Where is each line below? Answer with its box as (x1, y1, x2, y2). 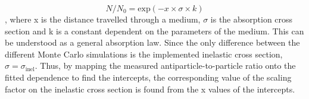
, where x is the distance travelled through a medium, (5, 13, 201, 25)
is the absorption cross (210, 13, 293, 25)
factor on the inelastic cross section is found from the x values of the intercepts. (5, 82, 295, 95)
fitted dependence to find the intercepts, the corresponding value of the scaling (5, 71, 292, 83)
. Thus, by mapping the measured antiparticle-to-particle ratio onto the (35, 59, 296, 72)
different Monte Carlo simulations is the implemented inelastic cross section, (5, 47, 283, 60)
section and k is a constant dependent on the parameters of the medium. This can (5, 24, 304, 37)
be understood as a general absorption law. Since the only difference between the (5, 36, 300, 49)
